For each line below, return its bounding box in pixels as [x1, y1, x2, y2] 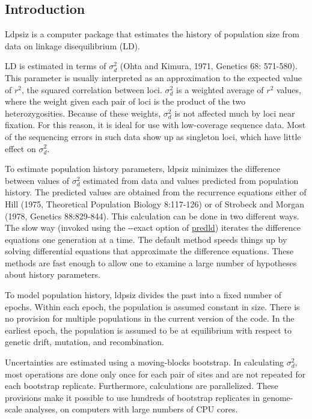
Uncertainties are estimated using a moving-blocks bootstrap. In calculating [5, 356, 284, 369]
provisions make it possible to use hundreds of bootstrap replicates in [5, 391, 260, 403]
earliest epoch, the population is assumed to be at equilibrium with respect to [5, 323, 292, 336]
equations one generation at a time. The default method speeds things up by [5, 233, 287, 245]
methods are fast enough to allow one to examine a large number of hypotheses [5, 256, 297, 269]
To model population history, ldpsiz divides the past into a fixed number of [5, 289, 282, 301]
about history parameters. [5, 268, 100, 281]
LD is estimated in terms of [5, 60, 106, 72]
